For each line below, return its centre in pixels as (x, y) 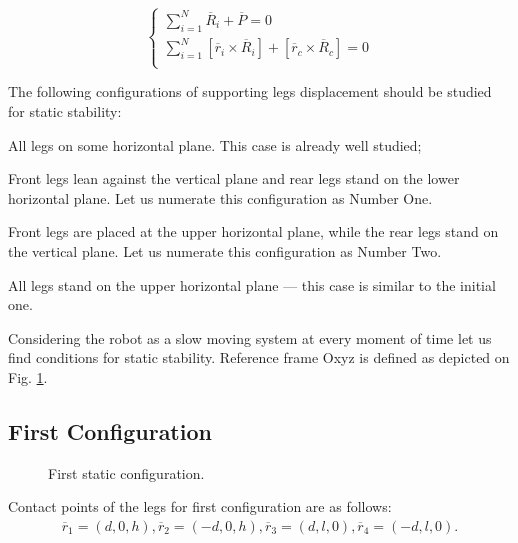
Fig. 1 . (28, 376)
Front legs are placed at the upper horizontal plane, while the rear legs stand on (253, 231)
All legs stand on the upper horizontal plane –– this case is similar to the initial (252, 284)
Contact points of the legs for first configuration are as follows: (200, 506)
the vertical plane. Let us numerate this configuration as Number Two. (225, 250)
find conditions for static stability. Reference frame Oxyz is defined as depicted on (259, 357)
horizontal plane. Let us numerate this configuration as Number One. (220, 197)
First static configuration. (126, 472)
